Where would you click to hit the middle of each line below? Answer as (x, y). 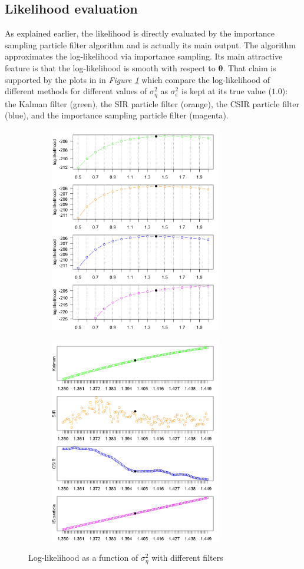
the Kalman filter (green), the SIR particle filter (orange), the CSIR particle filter (152, 103)
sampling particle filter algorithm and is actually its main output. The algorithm (150, 44)
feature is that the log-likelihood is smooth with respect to (110, 67)
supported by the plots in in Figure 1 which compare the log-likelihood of (138, 79)
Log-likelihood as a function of (83, 558)
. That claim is (250, 67)
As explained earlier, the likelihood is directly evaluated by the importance (140, 33)
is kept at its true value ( (226, 91)
